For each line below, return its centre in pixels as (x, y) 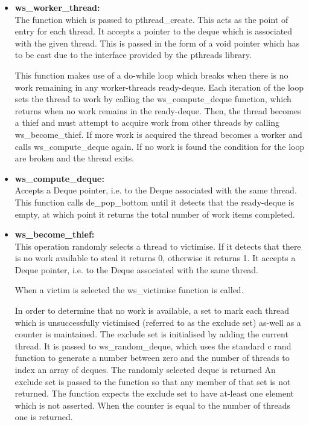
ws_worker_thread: (57, 7)
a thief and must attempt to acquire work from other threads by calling (147, 122)
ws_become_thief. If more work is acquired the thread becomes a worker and (158, 134)
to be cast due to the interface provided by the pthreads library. (133, 55)
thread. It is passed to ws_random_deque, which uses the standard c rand (153, 346)
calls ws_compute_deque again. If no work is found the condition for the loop (160, 146)
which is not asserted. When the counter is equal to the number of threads (153, 405)
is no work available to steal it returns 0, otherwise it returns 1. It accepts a (155, 258)
